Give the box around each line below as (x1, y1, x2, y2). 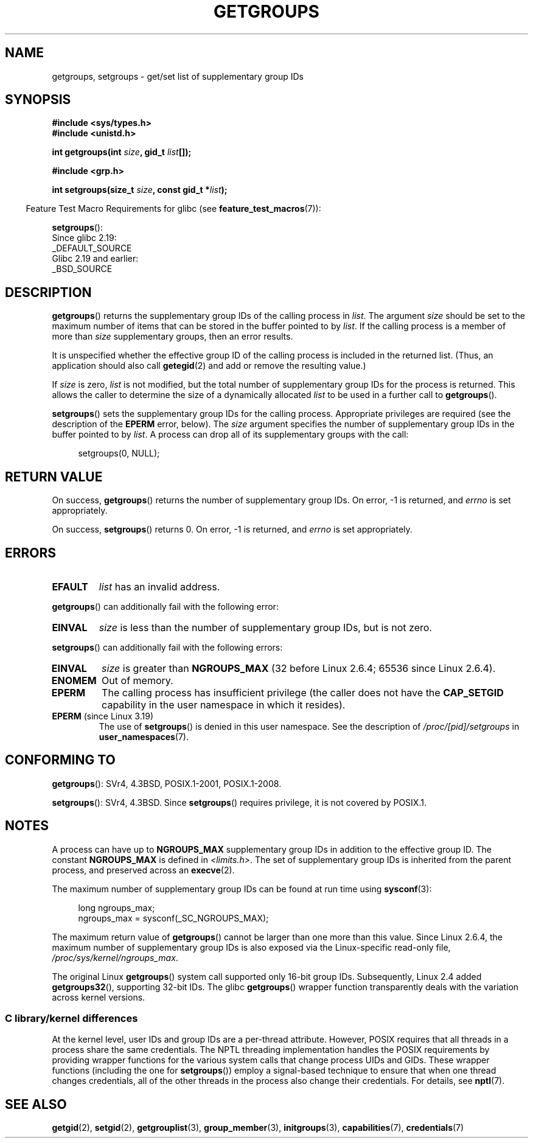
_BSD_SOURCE (52, 264, 113, 274)
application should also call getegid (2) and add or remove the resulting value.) (52, 360, 366, 371)
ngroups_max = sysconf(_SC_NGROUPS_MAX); (78, 912, 269, 923)
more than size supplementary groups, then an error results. (52, 331, 293, 342)
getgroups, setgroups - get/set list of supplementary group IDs (52, 71, 304, 82)
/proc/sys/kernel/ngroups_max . (52, 952, 178, 963)
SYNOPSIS (5, 92, 71, 108)
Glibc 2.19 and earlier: (52, 253, 139, 264)
